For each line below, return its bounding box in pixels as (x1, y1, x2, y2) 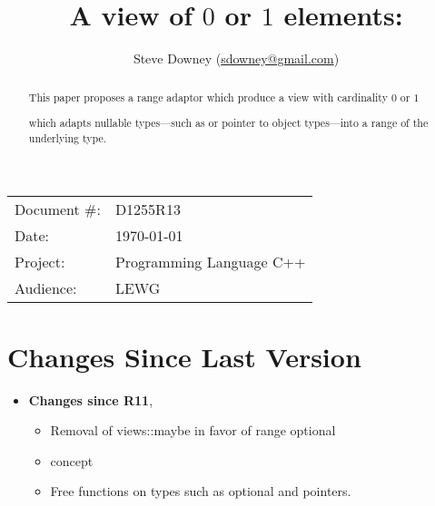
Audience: (15, 277, 77, 299)
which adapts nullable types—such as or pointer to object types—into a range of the (28, 115, 429, 131)
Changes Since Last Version (7, 337, 361, 375)
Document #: (15, 199, 101, 220)
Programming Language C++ (114, 251, 306, 273)
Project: (15, 251, 65, 273)
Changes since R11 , (28, 390, 153, 409)
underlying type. (28, 130, 107, 145)
